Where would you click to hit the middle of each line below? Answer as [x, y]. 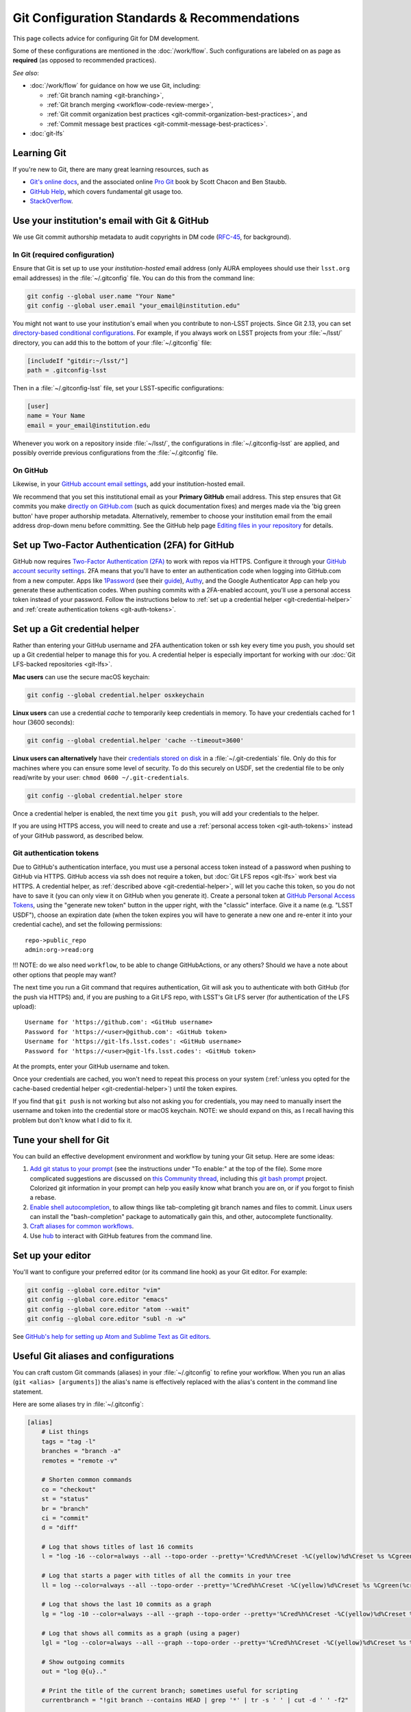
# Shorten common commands [87, 1480]
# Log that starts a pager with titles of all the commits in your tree [166, 1576]
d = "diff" [60, 1528]
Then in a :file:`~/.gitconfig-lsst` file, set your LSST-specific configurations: [118, 388]
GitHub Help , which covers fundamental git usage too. [106, 191]
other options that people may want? [64, 974]
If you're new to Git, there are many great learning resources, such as [111, 169]
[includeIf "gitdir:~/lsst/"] [78, 361]
